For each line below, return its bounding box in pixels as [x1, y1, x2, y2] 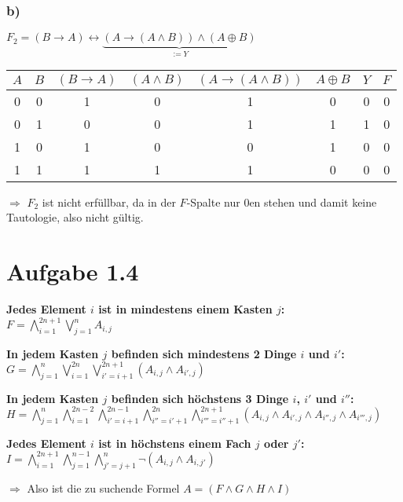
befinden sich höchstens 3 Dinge [111, 390, 289, 406]
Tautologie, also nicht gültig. [6, 209, 144, 225]
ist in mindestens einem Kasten [98, 300, 273, 317]
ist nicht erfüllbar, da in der [42, 193, 176, 210]
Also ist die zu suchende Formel [27, 479, 180, 496]
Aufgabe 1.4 [6, 255, 139, 288]
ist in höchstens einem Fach [98, 434, 251, 451]
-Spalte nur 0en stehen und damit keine [186, 193, 377, 210]
